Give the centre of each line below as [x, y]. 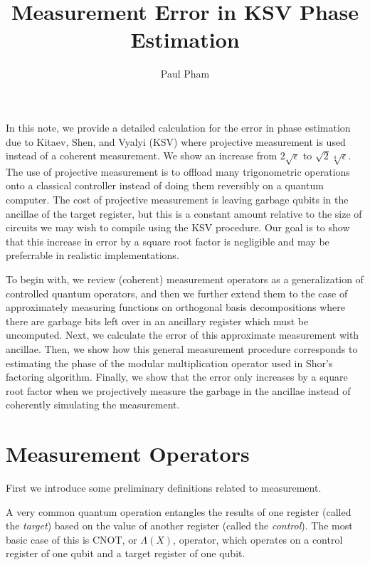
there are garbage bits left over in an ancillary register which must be [157, 321]
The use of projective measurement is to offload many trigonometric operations [178, 171]
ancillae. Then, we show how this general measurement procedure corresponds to [182, 348]
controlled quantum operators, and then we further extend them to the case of [177, 293]
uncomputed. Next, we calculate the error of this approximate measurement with [183, 335]
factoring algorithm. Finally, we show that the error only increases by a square [177, 377]
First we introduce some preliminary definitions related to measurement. [164, 488]
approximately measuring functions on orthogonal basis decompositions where [176, 307]
